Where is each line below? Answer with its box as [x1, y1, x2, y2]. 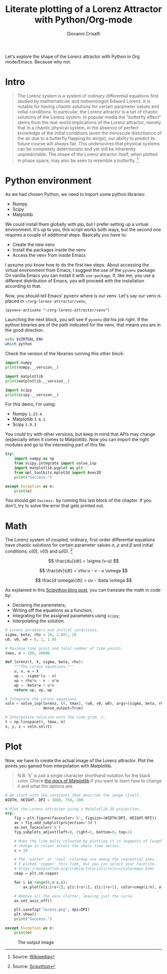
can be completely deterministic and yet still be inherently [17, 146, 136, 152]
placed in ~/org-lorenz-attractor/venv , [5, 298, 87, 304]
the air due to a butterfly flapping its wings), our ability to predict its [17, 135, 156, 141]
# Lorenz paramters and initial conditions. [5, 628, 99, 633]
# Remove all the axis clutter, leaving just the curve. [14, 894, 135, 899]
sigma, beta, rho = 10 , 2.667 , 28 [5, 632, 77, 637]
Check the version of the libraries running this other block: [5, 351, 125, 357]
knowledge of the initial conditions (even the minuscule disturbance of [17, 130, 162, 136]
